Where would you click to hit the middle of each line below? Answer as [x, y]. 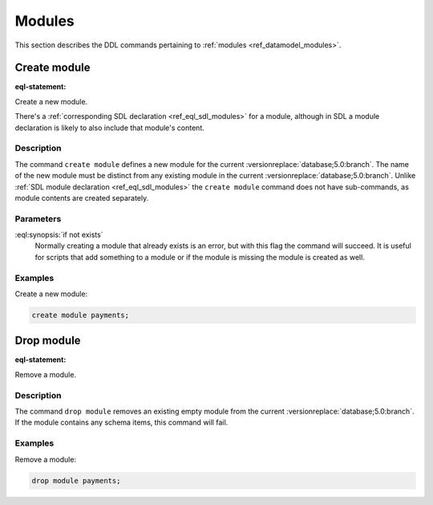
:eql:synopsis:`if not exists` [59, 235]
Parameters [38, 218]
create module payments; [81, 315]
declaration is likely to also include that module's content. [109, 128]
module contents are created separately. [82, 198]
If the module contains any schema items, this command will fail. [121, 422]
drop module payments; [76, 481]
